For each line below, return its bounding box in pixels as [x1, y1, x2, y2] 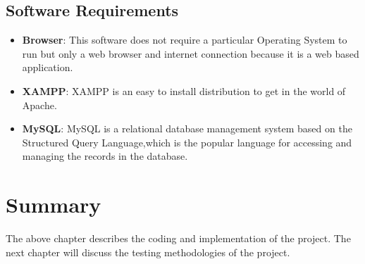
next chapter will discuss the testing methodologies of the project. [6, 244, 290, 259]
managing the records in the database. [22, 149, 188, 163]
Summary [6, 190, 101, 219]
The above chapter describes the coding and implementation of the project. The [6, 231, 351, 246]
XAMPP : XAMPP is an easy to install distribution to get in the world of [22, 83, 346, 98]
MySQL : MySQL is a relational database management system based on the [22, 121, 352, 136]
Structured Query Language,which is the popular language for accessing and [22, 134, 352, 149]
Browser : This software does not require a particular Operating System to [22, 32, 347, 47]
